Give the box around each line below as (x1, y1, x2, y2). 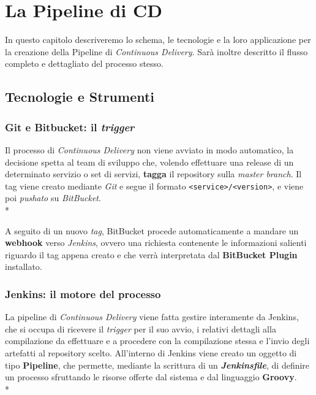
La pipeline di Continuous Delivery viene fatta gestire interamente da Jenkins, (5, 310, 299, 323)
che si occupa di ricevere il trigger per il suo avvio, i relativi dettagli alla (5, 322, 276, 335)
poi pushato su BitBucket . (5, 191, 101, 204)
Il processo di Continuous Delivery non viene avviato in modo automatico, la (5, 143, 294, 156)
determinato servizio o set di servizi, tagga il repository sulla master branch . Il (5, 167, 302, 180)
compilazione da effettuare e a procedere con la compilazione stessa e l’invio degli (5, 334, 310, 347)
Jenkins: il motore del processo (5, 286, 161, 301)
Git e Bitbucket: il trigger (5, 119, 135, 134)
